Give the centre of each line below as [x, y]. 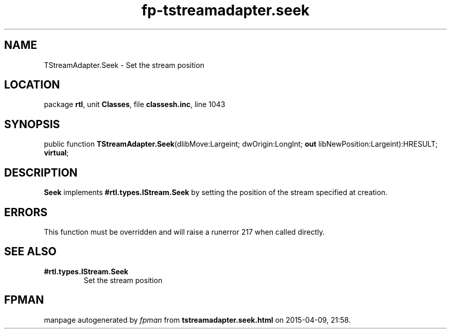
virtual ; [56, 153]
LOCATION [32, 85]
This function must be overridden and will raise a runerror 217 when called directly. [184, 232]
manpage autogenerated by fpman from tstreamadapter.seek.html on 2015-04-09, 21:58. [197, 320]
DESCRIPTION [41, 172]
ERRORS [26, 212]
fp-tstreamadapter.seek [225, 10]
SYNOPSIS [32, 124]
